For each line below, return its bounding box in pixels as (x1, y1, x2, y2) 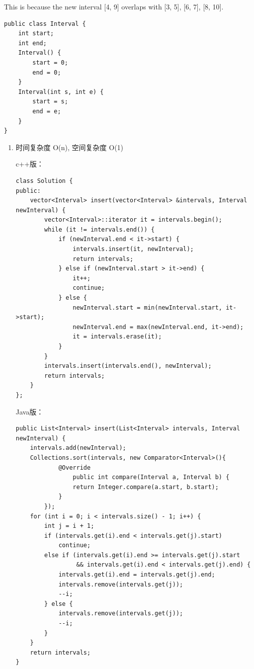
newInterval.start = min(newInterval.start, (73, 304, 223, 311)
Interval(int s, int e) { (18, 88, 104, 95)
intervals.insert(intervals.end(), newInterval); (44, 362, 212, 370)
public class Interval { (4, 20, 86, 27)
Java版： (15, 406, 44, 417)
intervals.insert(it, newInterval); (73, 246, 194, 253)
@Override (58, 464, 91, 471)
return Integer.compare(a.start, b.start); (73, 483, 219, 491)
